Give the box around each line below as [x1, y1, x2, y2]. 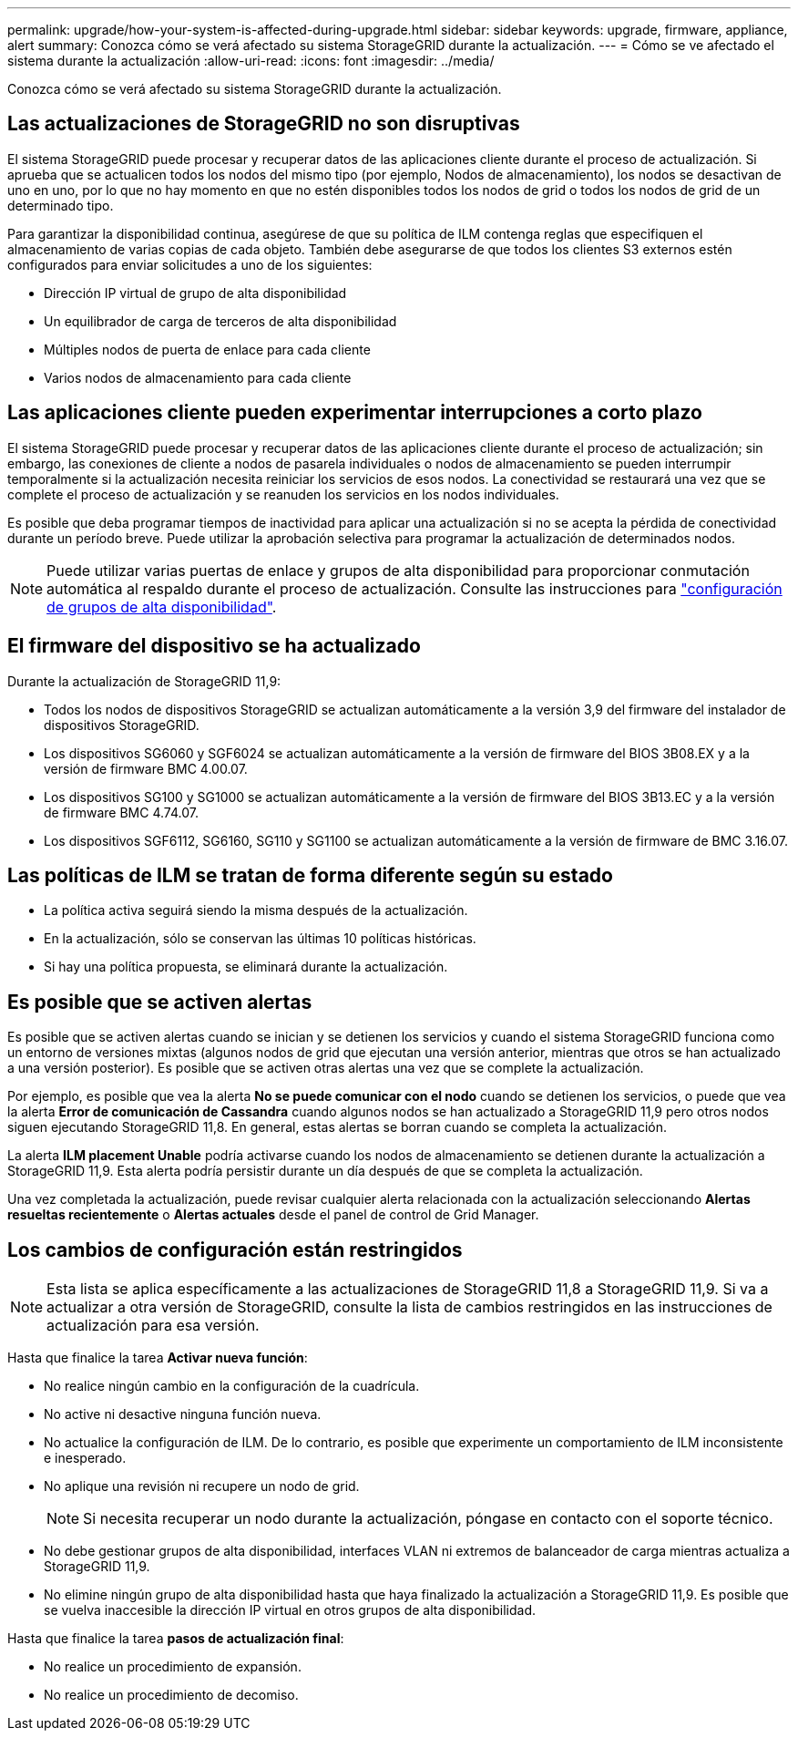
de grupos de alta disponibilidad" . [46, 597, 277, 616]
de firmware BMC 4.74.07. [44, 804, 199, 820]
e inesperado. [44, 1450, 127, 1466]
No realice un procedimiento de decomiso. [44, 1687, 299, 1703]
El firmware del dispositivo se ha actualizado [7, 634, 421, 658]
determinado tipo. [7, 197, 114, 213]
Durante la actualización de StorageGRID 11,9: [7, 673, 281, 689]
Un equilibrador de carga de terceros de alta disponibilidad [44, 313, 397, 329]
